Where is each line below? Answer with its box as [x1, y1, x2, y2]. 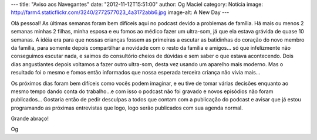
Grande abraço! [11, 115, 49, 122]
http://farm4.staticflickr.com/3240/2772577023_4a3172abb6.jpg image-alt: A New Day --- [11, 9, 230, 16]
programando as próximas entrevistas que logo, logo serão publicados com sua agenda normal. [11, 104, 243, 111]
